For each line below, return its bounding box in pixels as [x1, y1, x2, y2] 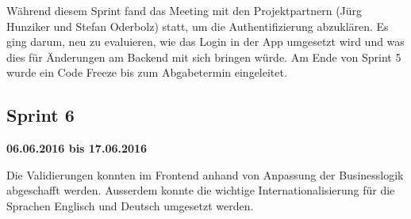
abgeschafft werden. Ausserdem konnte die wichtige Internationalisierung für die [6, 182, 395, 198]
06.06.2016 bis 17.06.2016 [6, 140, 148, 157]
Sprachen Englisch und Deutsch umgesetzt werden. [6, 197, 254, 213]
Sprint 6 [6, 103, 75, 127]
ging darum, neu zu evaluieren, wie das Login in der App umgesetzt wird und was [6, 33, 405, 50]
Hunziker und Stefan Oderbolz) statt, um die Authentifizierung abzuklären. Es [6, 17, 389, 34]
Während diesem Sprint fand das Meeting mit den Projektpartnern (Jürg [6, 2, 363, 18]
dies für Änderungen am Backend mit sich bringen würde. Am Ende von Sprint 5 [6, 48, 401, 65]
